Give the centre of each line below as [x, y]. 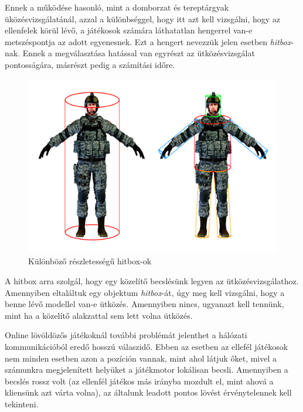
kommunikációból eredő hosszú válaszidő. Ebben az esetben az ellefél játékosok [147, 347]
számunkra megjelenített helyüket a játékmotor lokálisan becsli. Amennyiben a [147, 370]
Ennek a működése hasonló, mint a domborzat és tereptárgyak [117, 7]
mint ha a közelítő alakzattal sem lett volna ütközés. [99, 315]
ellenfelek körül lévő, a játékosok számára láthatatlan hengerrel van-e [129, 30]
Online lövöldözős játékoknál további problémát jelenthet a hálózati [126, 335]
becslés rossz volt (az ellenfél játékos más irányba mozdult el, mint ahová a [139, 381]
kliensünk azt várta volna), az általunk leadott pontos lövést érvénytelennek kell [148, 392]
